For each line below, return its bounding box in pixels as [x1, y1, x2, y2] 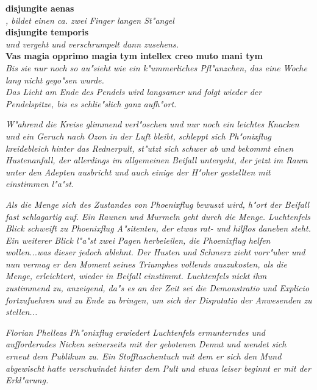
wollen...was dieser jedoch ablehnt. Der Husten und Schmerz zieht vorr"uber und [5, 246, 305, 258]
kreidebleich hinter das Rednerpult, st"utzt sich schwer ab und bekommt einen [5, 141, 294, 154]
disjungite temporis [5, 26, 89, 38]
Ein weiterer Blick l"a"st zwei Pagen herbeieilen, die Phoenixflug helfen [5, 233, 271, 246]
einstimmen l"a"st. [5, 177, 74, 190]
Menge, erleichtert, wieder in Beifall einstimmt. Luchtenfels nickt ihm [5, 269, 267, 282]
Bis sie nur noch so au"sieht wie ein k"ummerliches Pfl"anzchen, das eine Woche [5, 61, 307, 74]
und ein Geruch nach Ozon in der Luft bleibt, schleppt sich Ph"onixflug [5, 129, 271, 142]
